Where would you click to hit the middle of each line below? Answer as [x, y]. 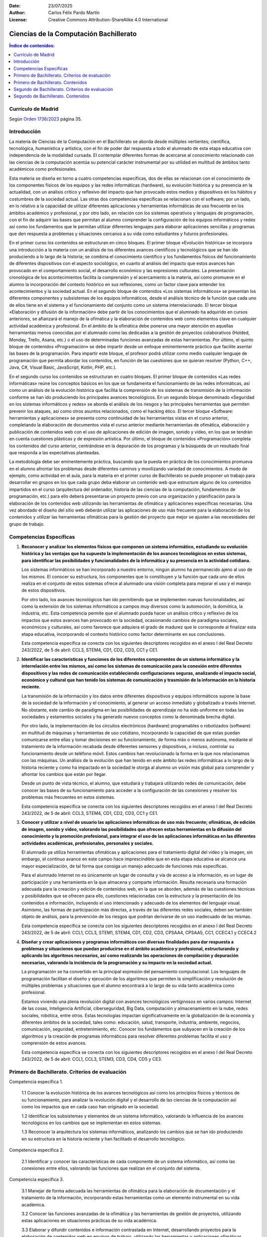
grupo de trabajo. [27, 524]
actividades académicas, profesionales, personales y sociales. [88, 843]
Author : [17, 13]
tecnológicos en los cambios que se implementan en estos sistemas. [91, 1123]
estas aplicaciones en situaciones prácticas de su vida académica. [89, 1221]
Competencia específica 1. [36, 1082]
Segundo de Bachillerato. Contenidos [51, 96]
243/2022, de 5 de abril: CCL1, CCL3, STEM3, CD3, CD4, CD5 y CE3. [92, 1059]
